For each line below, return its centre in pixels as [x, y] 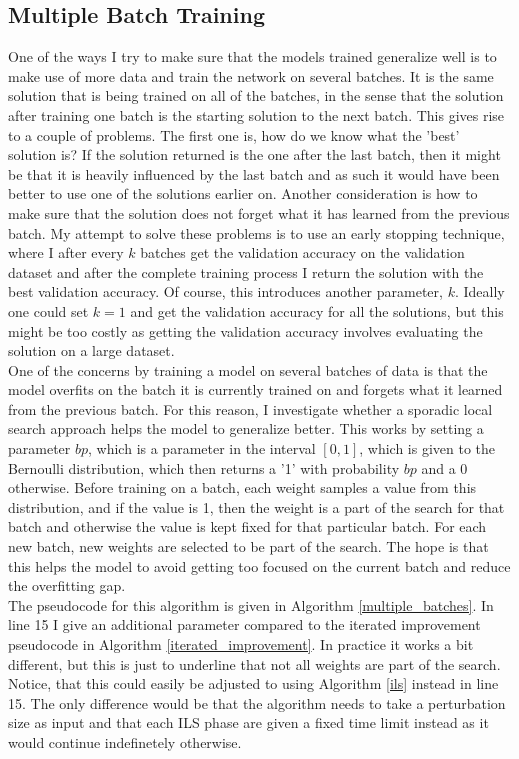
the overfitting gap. [67, 585]
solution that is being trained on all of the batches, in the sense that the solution [256, 95]
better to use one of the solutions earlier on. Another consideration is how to [243, 193]
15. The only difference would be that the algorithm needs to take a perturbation [257, 702]
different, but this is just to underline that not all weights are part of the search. [254, 663]
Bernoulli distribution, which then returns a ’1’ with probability [204, 467]
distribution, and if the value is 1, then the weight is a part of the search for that [256, 506]
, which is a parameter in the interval [202, 448]
